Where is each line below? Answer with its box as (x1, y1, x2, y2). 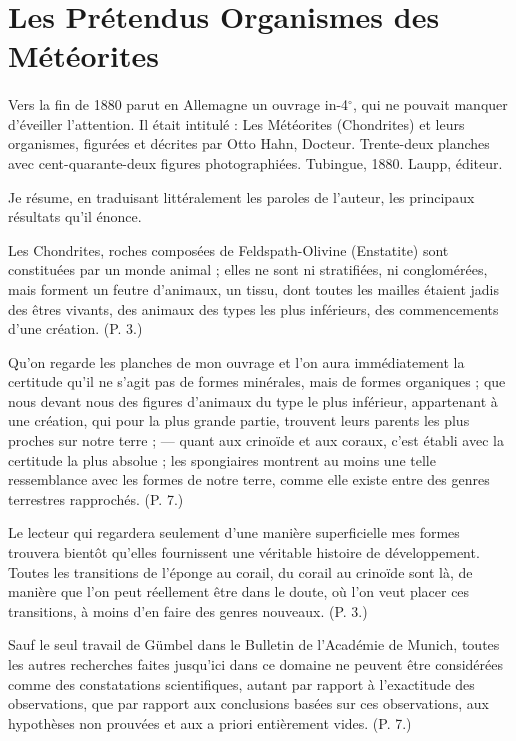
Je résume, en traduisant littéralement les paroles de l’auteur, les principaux (8, 186, 475, 207)
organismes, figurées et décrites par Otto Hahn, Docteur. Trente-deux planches (8, 133, 490, 154)
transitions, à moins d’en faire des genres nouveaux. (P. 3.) (8, 600, 368, 621)
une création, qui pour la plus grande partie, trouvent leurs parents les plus (8, 410, 470, 431)
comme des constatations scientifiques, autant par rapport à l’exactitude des (8, 673, 475, 694)
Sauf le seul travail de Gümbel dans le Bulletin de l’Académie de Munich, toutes (8, 634, 500, 655)
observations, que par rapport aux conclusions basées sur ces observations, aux (8, 693, 489, 714)
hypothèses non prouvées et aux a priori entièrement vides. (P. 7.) (8, 712, 412, 733)
